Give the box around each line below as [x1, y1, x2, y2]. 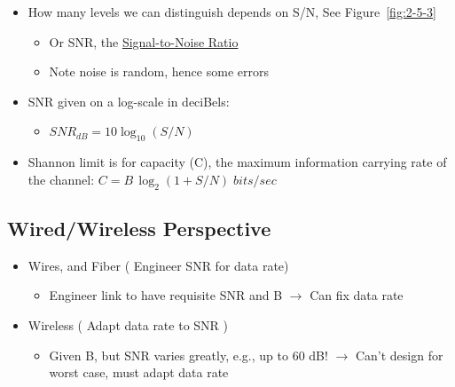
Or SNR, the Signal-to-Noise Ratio [49, 32, 239, 51]
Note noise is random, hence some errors [49, 62, 269, 81]
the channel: [27, 170, 95, 188]
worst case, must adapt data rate [49, 363, 229, 382]
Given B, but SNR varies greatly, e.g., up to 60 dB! [49, 345, 328, 364]
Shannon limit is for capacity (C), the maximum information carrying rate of [27, 153, 447, 171]
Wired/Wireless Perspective [7, 214, 271, 241]
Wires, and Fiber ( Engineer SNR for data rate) [27, 256, 289, 274]
